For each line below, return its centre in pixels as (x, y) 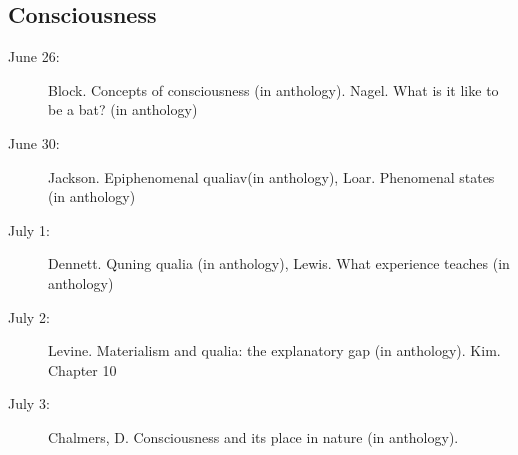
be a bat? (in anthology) (123, 109)
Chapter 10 (82, 369)
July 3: (29, 403)
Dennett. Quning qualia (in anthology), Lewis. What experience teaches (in (279, 263)
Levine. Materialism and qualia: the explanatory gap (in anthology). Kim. (274, 350)
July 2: (29, 316)
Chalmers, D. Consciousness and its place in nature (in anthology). (253, 436)
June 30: (34, 142)
